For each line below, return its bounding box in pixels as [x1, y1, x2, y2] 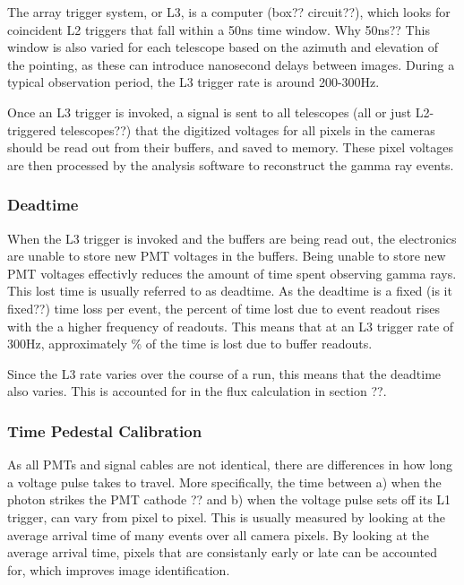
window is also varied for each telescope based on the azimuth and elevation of [7, 38, 439, 56]
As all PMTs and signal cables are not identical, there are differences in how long [7, 455, 452, 474]
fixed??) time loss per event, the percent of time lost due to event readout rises [7, 298, 441, 317]
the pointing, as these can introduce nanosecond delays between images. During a [7, 55, 455, 73]
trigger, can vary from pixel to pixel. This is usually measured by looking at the [7, 507, 445, 526]
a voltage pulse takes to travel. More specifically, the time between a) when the [7, 472, 442, 491]
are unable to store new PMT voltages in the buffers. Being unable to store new [7, 246, 446, 265]
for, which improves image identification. [7, 560, 230, 579]
